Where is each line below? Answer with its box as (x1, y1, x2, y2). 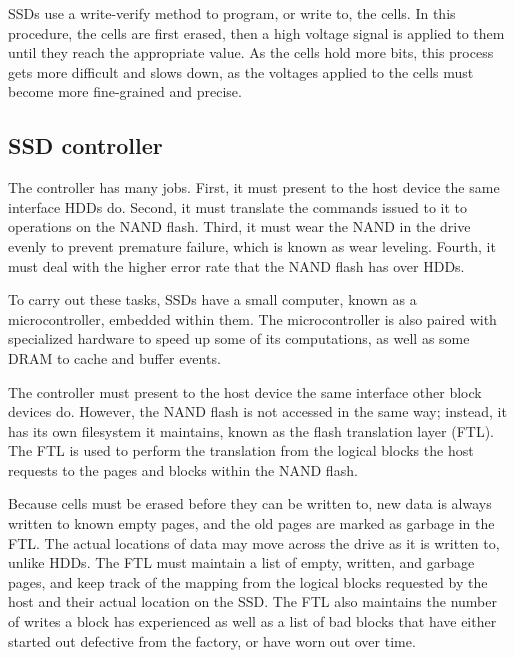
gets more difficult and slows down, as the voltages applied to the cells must (8, 61, 474, 82)
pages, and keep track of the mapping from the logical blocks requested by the (8, 571, 488, 592)
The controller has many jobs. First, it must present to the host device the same (8, 177, 500, 198)
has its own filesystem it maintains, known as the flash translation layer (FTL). (8, 420, 495, 441)
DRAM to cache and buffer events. (8, 347, 221, 368)
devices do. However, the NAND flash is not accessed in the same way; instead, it (8, 401, 507, 422)
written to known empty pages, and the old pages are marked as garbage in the (8, 513, 495, 534)
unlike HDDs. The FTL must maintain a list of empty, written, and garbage (8, 552, 475, 573)
